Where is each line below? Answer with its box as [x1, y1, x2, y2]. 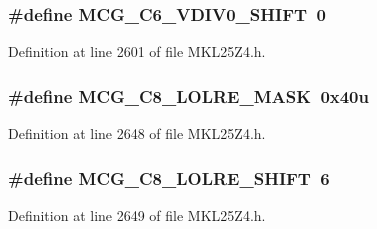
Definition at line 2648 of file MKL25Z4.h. [8, 123, 266, 144]
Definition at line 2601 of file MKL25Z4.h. [8, 41, 266, 62]
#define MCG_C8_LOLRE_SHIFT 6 [8, 165, 330, 190]
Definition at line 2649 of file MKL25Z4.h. [8, 204, 266, 225]
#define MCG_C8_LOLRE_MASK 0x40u [8, 83, 369, 108]
